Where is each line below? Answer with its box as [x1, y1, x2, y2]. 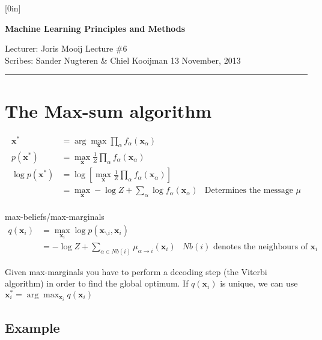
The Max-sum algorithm [5, 98, 212, 123]
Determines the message [204, 186, 293, 195]
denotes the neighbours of [213, 242, 308, 251]
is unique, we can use [220, 277, 298, 290]
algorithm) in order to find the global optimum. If [5, 277, 189, 290]
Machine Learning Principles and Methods [5, 22, 186, 34]
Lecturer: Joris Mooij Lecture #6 [5, 42, 127, 55]
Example [5, 318, 60, 336]
